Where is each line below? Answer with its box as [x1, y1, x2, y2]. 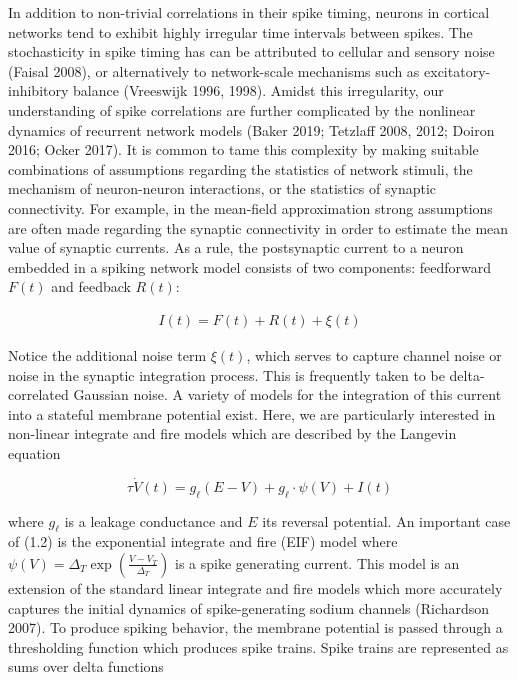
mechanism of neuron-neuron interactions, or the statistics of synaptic [8, 178, 437, 199]
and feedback [51, 276, 131, 297]
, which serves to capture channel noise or [246, 344, 502, 365]
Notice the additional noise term [8, 344, 207, 365]
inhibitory [8, 80, 69, 101]
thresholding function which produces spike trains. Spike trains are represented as [8, 636, 509, 657]
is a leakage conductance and [64, 510, 243, 531]
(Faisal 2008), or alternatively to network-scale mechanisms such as [8, 60, 420, 81]
